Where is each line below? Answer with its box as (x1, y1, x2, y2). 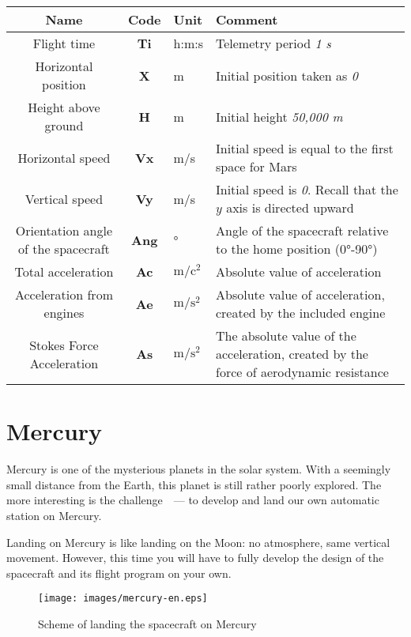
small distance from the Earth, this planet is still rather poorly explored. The (6, 476, 382, 492)
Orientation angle (15, 221, 113, 239)
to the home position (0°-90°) (215, 239, 378, 258)
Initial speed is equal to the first (215, 139, 394, 157)
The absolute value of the (215, 326, 356, 345)
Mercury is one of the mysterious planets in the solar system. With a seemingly (6, 461, 391, 477)
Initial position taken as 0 (215, 66, 358, 85)
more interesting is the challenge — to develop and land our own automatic (6, 492, 379, 508)
